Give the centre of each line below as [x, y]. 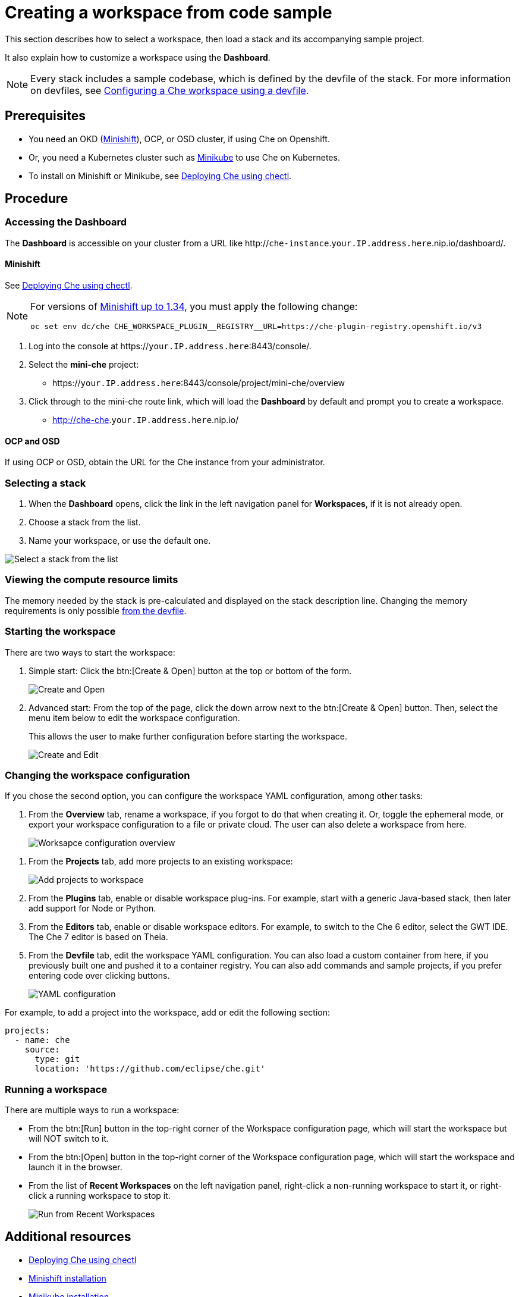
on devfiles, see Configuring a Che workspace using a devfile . [170, 90]
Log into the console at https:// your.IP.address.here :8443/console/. [170, 346]
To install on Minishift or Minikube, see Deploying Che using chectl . [160, 176]
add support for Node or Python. [92, 908]
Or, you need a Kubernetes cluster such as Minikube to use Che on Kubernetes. [184, 157]
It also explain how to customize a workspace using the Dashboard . [138, 57]
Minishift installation [67, 1278]
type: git [57, 1059]
